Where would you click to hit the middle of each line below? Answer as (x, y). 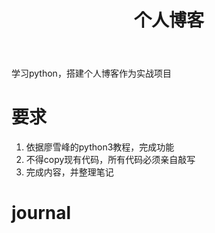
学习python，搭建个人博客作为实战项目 (91, 73)
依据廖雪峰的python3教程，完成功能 (100, 147)
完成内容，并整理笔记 (69, 172)
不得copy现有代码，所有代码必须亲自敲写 (110, 160)
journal (41, 213)
